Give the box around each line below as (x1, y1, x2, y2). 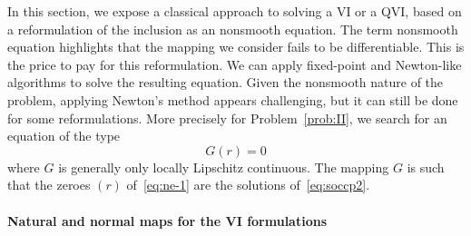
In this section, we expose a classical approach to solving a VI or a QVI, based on (7, 2, 462, 20)
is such (407, 157, 445, 176)
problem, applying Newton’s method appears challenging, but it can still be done (7, 90, 458, 109)
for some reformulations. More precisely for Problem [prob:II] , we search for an (7, 108, 447, 127)
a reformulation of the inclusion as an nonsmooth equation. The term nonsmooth (7, 19, 458, 38)
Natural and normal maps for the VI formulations (7, 211, 328, 230)
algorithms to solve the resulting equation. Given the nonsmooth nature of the (7, 73, 444, 92)
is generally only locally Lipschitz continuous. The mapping (58, 157, 389, 176)
